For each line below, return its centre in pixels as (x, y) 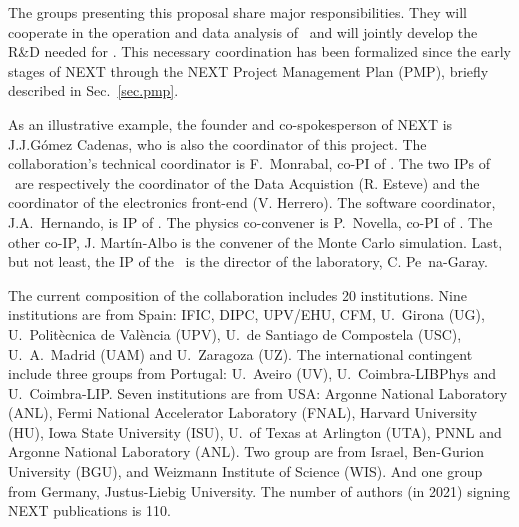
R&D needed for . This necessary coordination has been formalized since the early (260, 51)
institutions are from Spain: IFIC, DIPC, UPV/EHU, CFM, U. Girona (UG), (246, 314)
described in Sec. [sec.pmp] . (93, 90)
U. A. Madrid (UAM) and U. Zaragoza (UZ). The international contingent (240, 353)
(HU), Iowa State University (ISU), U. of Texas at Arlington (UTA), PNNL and (255, 431)
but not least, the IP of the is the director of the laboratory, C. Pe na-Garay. (248, 261)
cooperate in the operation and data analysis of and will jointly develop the (243, 31)
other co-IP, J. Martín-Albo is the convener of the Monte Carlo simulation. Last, (255, 241)
